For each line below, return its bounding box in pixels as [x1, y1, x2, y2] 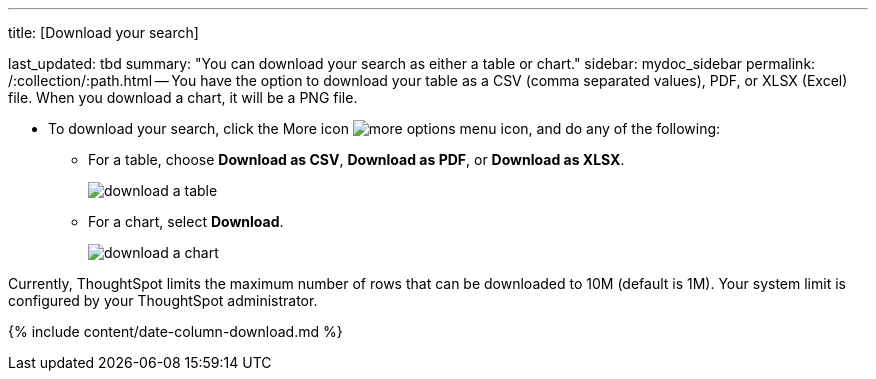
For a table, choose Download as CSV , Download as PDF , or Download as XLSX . [88, 151, 625, 168]
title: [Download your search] [8, 24, 199, 41]
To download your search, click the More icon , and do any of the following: [48, 120, 721, 137]
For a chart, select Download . [88, 213, 284, 230]
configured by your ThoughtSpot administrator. [8, 292, 318, 309]
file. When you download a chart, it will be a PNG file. [8, 89, 358, 106]
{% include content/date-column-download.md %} [8, 323, 343, 340]
